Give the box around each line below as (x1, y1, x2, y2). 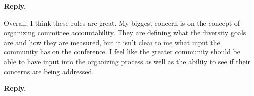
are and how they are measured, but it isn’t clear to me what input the (4, 37, 220, 47)
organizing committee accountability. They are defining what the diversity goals (4, 27, 246, 38)
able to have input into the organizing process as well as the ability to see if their (4, 56, 251, 66)
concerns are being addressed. (4, 66, 94, 76)
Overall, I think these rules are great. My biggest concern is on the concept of (4, 17, 240, 28)
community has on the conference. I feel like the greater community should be (4, 47, 241, 57)
